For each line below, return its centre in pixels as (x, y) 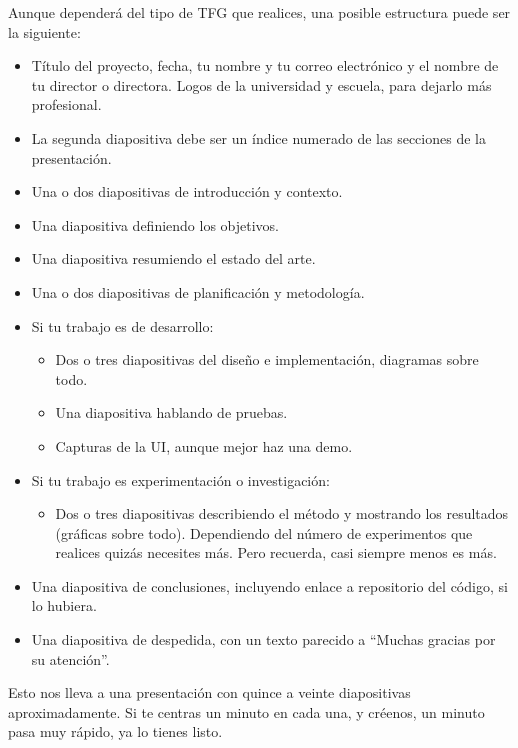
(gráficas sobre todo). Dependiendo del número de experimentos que (264, 532)
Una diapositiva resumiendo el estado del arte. (173, 258)
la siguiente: (44, 31)
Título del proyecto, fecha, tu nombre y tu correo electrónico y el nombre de (265, 65)
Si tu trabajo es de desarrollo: (122, 325)
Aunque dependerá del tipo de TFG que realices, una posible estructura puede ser (259, 12)
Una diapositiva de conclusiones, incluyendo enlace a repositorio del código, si (269, 585)
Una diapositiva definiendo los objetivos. (155, 224)
